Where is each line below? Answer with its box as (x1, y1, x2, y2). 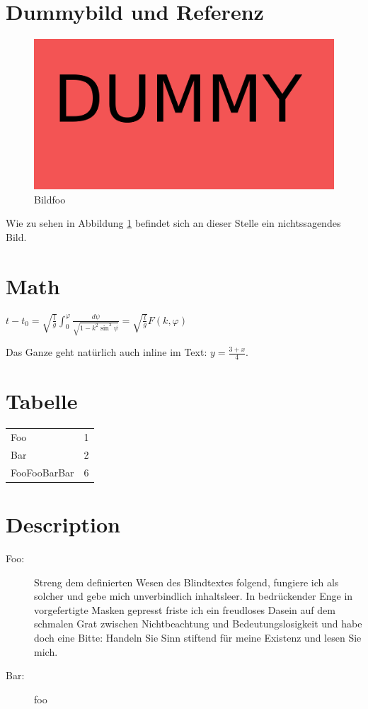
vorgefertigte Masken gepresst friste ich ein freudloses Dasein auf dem (34, 602, 335, 617)
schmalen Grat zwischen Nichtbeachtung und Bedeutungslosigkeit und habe (34, 616, 362, 631)
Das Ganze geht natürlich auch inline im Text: (6, 345, 207, 359)
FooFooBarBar (11, 464, 74, 479)
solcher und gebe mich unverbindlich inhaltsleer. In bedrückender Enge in (34, 588, 353, 603)
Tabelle (6, 386, 78, 415)
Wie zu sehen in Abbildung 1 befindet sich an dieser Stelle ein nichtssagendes (6, 216, 341, 230)
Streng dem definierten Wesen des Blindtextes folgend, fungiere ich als (34, 574, 339, 589)
